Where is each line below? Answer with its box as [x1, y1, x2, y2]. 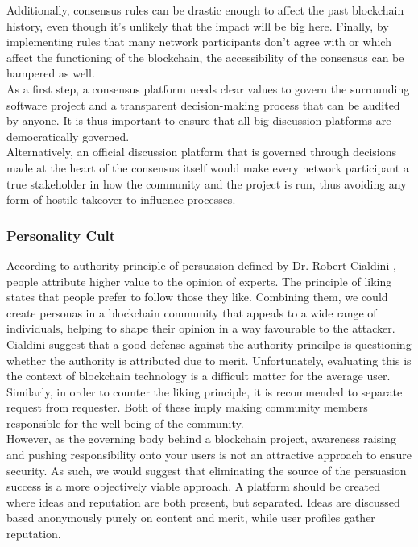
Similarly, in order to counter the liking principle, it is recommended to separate [6, 383, 403, 400]
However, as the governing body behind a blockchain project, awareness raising [6, 430, 396, 447]
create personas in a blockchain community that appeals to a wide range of [6, 304, 377, 321]
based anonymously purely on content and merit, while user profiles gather [6, 509, 375, 526]
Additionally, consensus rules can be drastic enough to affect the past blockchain [6, 2, 404, 18]
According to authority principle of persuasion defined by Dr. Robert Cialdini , [6, 256, 396, 273]
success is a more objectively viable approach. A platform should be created [6, 478, 381, 495]
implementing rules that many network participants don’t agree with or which [6, 33, 391, 50]
